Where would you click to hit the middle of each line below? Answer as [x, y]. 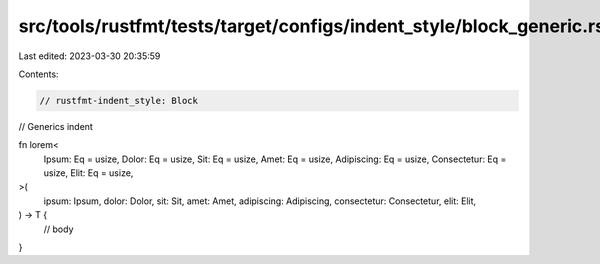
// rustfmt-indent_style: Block [119, 100]
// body [58, 229]
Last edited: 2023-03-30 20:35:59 [89, 56]
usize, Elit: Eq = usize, [88, 173]
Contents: [38, 74]
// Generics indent [56, 126]
